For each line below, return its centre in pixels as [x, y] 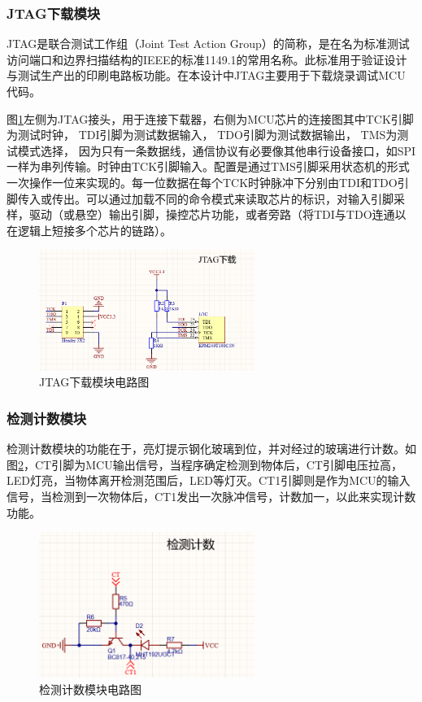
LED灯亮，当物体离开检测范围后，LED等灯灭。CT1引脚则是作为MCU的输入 [209, 480]
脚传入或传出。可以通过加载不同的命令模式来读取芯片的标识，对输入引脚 [200, 198]
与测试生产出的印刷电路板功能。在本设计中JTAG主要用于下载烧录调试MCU [206, 75]
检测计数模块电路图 [90, 689]
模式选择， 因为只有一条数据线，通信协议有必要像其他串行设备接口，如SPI [217, 150]
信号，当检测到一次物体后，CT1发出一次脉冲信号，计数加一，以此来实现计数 [211, 496]
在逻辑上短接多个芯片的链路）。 [89, 230]
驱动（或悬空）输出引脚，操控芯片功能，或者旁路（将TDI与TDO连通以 [218, 214]
